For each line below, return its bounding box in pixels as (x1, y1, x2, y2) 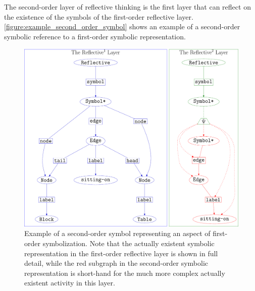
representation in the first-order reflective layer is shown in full (24, 248, 218, 258)
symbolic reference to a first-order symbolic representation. (4, 31, 186, 41)
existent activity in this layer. (24, 277, 115, 288)
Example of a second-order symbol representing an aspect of (24, 228, 211, 239)
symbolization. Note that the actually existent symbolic (42, 238, 215, 248)
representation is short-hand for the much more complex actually (24, 267, 225, 278)
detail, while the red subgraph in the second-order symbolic (24, 258, 209, 268)
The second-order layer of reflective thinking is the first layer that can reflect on (4, 2, 251, 12)
